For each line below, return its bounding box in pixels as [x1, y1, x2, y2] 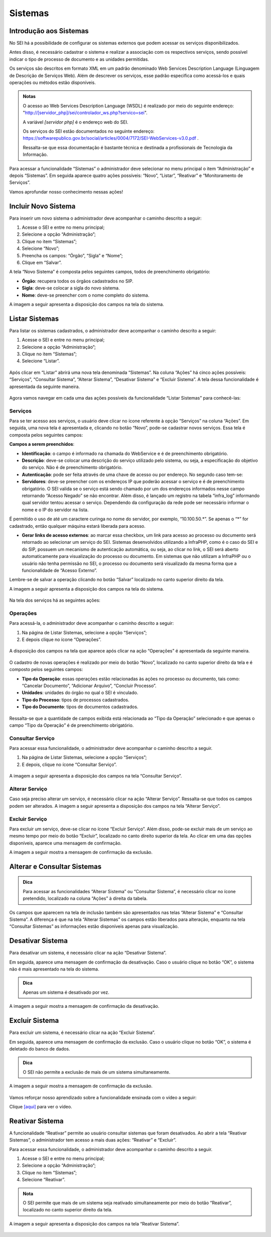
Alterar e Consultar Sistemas [9, 862, 102, 871]
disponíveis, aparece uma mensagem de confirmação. [9, 840, 122, 846]
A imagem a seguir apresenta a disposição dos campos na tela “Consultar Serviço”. [9, 773, 182, 779]
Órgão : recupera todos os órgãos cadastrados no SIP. [22, 278, 134, 284]
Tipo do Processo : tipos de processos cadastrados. [22, 697, 129, 703]
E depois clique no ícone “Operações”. [22, 636, 101, 642]
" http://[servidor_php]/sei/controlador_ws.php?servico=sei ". [23, 110, 148, 116]
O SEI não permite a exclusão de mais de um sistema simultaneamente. [23, 1069, 171, 1075]
